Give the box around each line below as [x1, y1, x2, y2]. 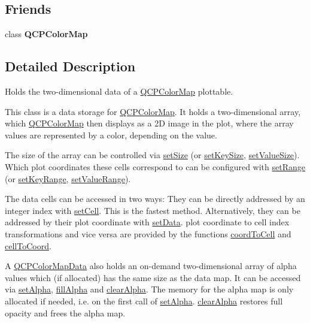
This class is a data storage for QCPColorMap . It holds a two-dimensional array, [5, 105, 301, 117]
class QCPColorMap [5, 28, 88, 40]
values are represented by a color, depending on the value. [5, 128, 217, 141]
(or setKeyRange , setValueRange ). [5, 172, 131, 185]
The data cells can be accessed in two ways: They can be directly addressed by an [5, 192, 305, 205]
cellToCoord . [5, 239, 51, 252]
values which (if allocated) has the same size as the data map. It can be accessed [5, 271, 301, 283]
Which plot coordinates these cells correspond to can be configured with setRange [5, 160, 305, 173]
